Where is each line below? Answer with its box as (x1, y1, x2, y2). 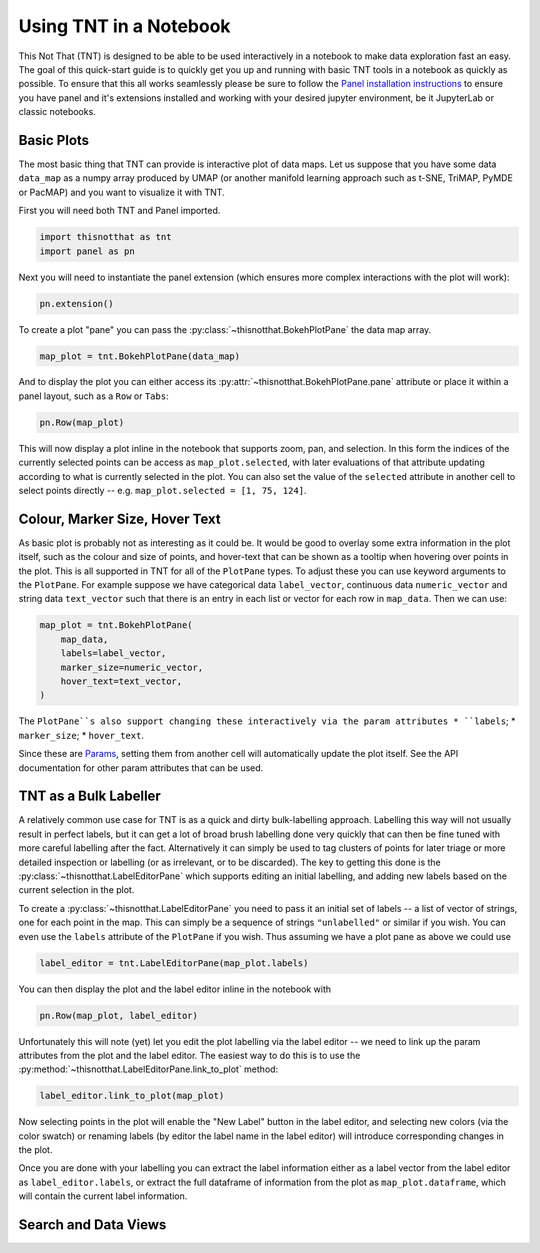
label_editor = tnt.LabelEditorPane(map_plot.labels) (39, 957, 309, 969)
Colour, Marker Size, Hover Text (18, 510, 221, 527)
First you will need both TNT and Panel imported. (18, 205, 221, 217)
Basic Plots (18, 131, 90, 149)
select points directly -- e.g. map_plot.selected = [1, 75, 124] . (18, 485, 307, 497)
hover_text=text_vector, (60, 676, 183, 687)
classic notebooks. (18, 106, 97, 118)
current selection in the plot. (18, 884, 135, 896)
